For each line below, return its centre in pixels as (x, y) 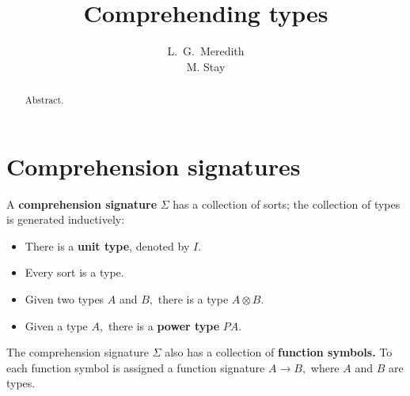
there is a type (193, 299)
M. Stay (206, 66)
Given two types (65, 299)
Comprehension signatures (154, 166)
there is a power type (164, 325)
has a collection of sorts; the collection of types (287, 204)
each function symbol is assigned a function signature (136, 367)
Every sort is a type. (74, 272)
